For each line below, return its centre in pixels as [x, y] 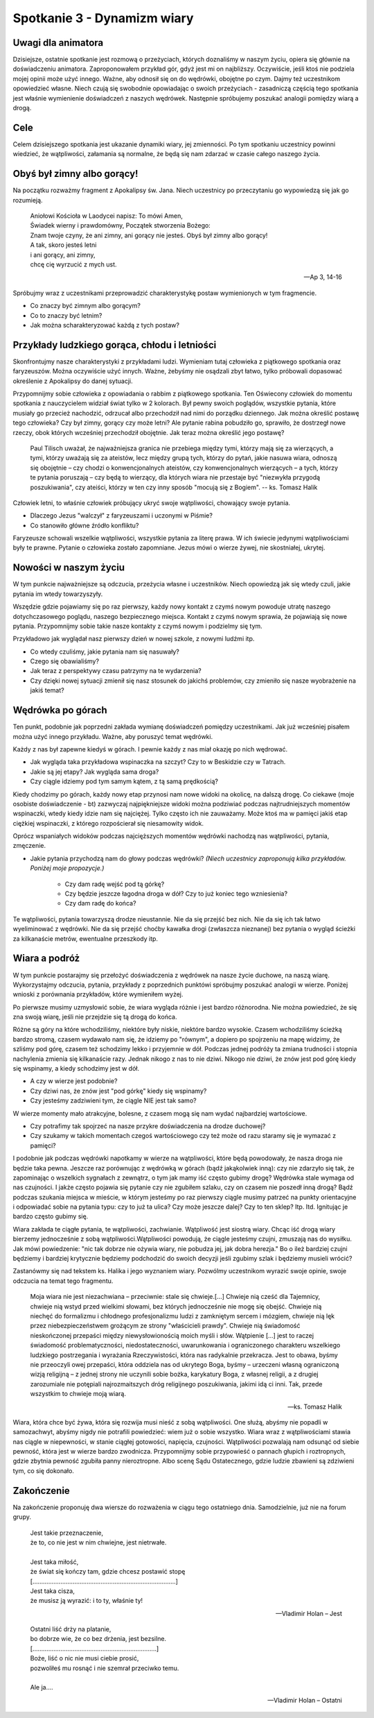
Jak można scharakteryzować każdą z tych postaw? [105, 325]
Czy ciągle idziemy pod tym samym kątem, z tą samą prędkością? [124, 781]
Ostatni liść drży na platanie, [71, 1629]
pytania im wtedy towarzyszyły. [58, 594]
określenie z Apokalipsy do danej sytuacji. [73, 381]
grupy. [22, 1517]
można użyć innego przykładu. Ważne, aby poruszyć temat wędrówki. [113, 736]
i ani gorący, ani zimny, [63, 255]
